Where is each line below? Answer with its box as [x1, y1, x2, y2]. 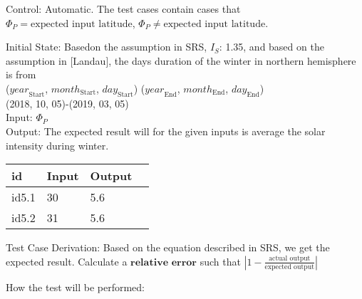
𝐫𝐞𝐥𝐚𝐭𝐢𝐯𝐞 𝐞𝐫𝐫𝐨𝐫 [130, 257, 197, 268]
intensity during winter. [6, 137, 109, 152]
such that [200, 253, 241, 268]
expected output [264, 263, 314, 271]
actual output [269, 255, 311, 263]
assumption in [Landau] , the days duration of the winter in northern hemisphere [6, 53, 356, 68]
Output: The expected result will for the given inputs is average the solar [6, 123, 326, 138]
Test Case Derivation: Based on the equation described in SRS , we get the [6, 240, 330, 255]
